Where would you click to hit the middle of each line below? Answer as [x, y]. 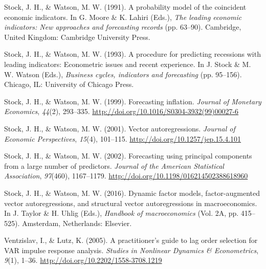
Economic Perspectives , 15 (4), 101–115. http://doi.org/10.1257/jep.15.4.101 [123, 138]
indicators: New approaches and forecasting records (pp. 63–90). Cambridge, [123, 27]
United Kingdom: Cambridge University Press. [77, 37]
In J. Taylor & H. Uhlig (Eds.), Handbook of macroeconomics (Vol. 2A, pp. [121, 213]
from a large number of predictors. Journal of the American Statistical [114, 165]
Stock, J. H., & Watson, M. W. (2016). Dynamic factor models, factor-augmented [132, 193]
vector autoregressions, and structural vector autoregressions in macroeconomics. [131, 203]
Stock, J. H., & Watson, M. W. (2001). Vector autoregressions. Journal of [120, 128]
